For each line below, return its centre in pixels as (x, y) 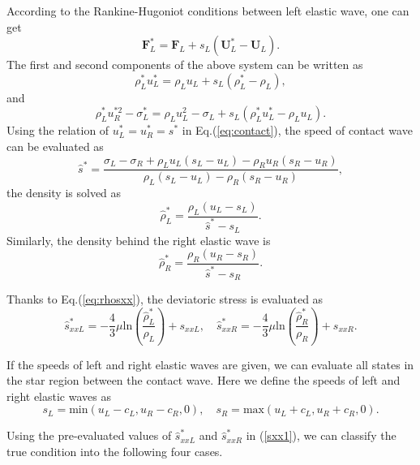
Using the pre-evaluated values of (89, 435)
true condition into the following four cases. (115, 451)
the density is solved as (64, 193)
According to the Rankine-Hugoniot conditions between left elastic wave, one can (208, 11)
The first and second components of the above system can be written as (185, 65)
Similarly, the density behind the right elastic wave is (139, 240)
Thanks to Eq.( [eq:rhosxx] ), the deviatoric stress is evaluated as (165, 299)
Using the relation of (58, 130)
